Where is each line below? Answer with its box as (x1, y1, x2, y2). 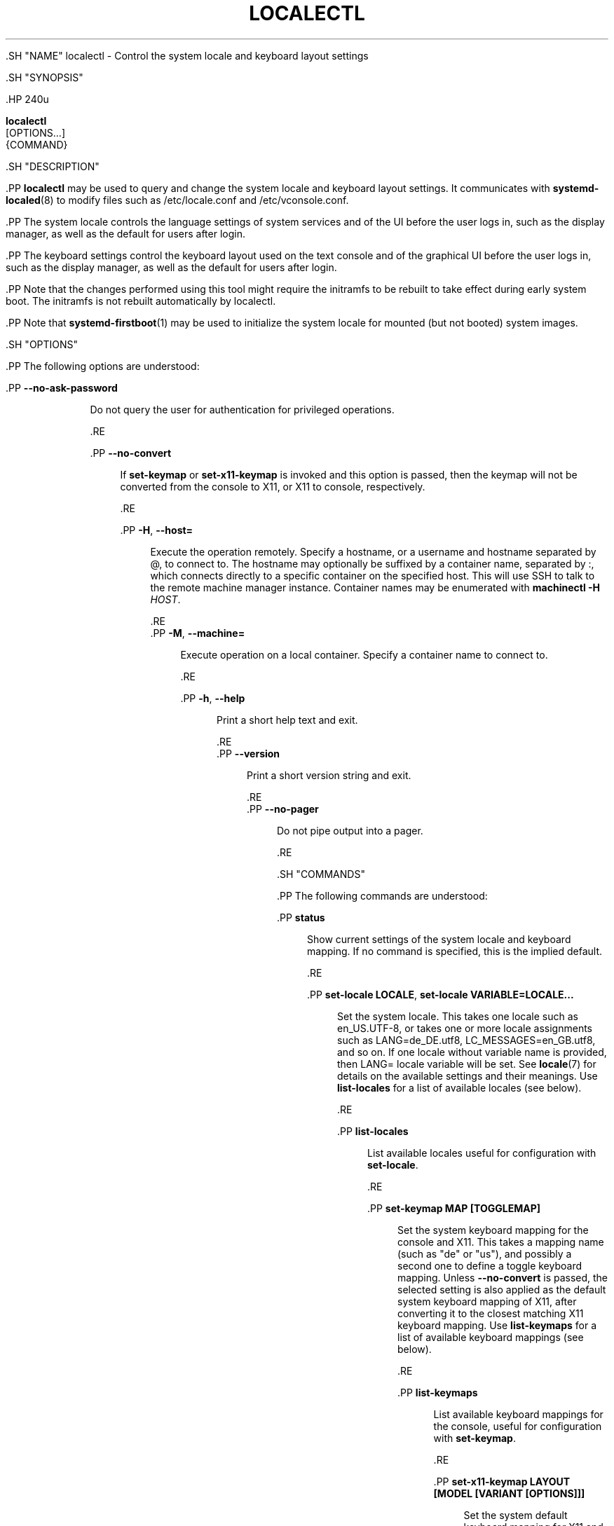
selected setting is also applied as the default (397, 1283, 606, 1295)
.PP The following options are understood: (6, 359, 200, 372)
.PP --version (217, 747, 280, 759)
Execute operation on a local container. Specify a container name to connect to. (180, 648, 548, 661)
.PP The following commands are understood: (277, 889, 488, 902)
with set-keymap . (433, 1431, 516, 1444)
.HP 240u (6, 92, 49, 105)
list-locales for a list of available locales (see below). (337, 1081, 582, 1094)
